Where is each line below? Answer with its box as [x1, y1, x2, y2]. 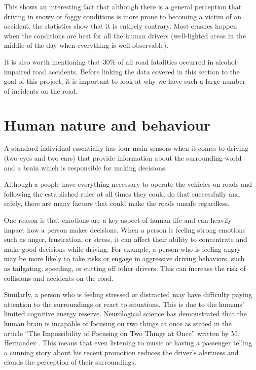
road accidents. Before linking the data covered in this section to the [33, 66, 240, 76]
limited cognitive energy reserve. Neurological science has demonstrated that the [4, 308, 247, 319]
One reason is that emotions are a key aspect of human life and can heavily [4, 215, 232, 225]
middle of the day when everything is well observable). [4, 40, 169, 50]
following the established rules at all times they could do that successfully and [4, 188, 240, 199]
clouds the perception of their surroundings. [4, 357, 136, 367]
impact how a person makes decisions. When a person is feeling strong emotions [4, 224, 246, 235]
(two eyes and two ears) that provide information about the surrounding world [4, 153, 242, 163]
